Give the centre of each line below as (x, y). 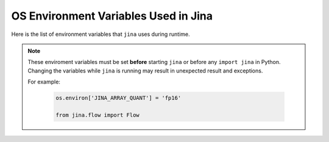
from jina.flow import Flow (97, 115)
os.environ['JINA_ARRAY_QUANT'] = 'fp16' (119, 98)
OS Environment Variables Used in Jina (112, 16)
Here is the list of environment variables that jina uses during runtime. (101, 34)
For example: (44, 82)
